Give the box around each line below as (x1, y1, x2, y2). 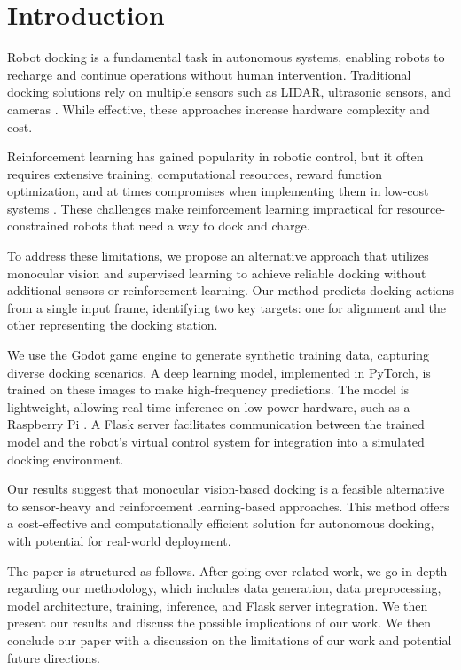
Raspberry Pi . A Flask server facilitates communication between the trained (7, 415, 425, 433)
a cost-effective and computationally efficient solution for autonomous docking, (7, 514, 434, 533)
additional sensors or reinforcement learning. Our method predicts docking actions (7, 281, 454, 300)
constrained (7, 216, 70, 235)
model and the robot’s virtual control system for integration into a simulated (7, 432, 425, 450)
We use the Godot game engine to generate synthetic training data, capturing (7, 346, 429, 364)
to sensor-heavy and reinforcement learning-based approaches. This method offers (7, 496, 449, 515)
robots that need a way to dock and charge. (73, 216, 310, 235)
